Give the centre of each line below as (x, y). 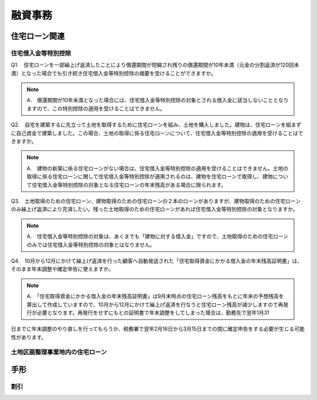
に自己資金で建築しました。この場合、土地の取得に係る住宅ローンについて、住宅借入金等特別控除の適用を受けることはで (157, 133)
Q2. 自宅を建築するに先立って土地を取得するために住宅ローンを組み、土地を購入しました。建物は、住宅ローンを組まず (156, 125)
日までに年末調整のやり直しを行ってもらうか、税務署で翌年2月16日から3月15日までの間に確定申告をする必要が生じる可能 (158, 329)
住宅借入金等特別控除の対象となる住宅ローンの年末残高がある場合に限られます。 (129, 184)
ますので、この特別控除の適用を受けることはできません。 (96, 108)
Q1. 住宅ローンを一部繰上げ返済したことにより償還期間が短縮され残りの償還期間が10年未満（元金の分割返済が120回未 (155, 65)
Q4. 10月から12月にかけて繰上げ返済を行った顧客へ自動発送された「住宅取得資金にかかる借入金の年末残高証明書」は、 (157, 261)
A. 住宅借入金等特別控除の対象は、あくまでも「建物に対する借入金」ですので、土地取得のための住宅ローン (158, 236)
